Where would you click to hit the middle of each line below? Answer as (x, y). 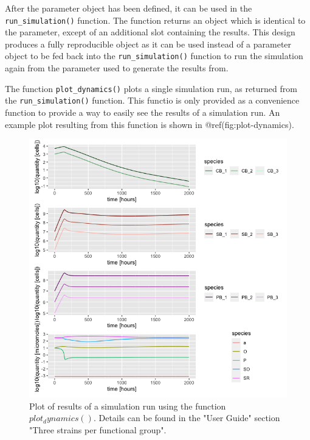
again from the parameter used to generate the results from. (117, 68)
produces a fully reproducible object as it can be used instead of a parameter (148, 44)
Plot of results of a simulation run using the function (128, 406)
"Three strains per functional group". (98, 429)
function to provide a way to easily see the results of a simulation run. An (143, 112)
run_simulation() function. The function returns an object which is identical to (155, 20)
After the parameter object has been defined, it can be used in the (129, 8)
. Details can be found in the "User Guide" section (187, 418)
